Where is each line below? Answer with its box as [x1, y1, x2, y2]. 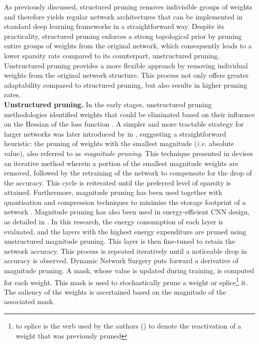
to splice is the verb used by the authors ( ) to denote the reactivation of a [15, 321, 242, 331]
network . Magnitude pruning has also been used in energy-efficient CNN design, [4, 206, 250, 217]
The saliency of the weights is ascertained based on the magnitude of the [4, 286, 226, 297]
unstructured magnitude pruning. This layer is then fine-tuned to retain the [4, 236, 235, 246]
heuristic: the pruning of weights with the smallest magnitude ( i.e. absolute [4, 138, 234, 149]
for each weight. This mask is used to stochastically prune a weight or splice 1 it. [4, 275, 248, 287]
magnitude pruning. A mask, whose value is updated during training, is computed [4, 265, 255, 276]
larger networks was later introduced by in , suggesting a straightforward [4, 128, 227, 139]
